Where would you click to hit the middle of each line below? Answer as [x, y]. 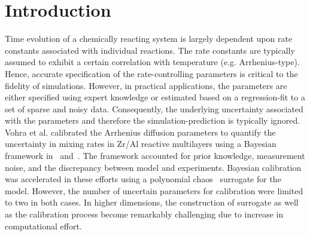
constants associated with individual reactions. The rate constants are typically [150, 50]
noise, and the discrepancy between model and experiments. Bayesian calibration [153, 167]
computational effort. [43, 226]
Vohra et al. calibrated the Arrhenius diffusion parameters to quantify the [140, 132]
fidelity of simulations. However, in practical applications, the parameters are [146, 85]
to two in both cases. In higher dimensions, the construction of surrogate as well [152, 202]
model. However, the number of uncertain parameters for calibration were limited [154, 190]
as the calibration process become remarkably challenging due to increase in [144, 214]
